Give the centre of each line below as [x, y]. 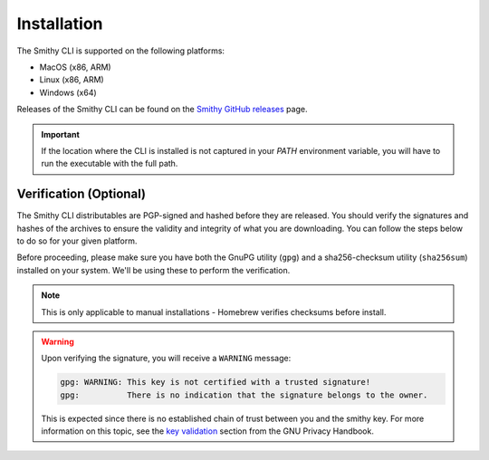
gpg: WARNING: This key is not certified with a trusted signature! [216, 382]
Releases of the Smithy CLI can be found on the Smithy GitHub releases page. [162, 110]
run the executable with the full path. [110, 164]
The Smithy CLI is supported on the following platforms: [121, 51]
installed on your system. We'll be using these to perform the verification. [153, 270]
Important [61, 134]
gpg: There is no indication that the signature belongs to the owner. [244, 395]
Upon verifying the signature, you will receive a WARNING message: [166, 359]
